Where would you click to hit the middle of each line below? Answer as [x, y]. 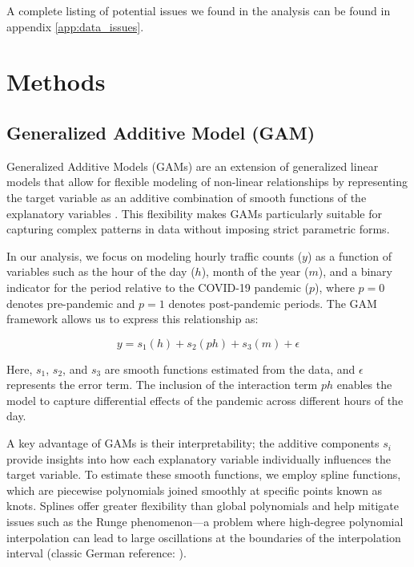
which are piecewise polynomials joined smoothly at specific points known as [195, 490]
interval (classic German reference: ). [96, 553]
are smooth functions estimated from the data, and [230, 369]
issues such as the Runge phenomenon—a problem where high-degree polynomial [205, 522]
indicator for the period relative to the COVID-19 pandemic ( [158, 287]
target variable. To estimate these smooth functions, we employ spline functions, [204, 474]
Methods [56, 81]
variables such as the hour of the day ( [101, 271]
